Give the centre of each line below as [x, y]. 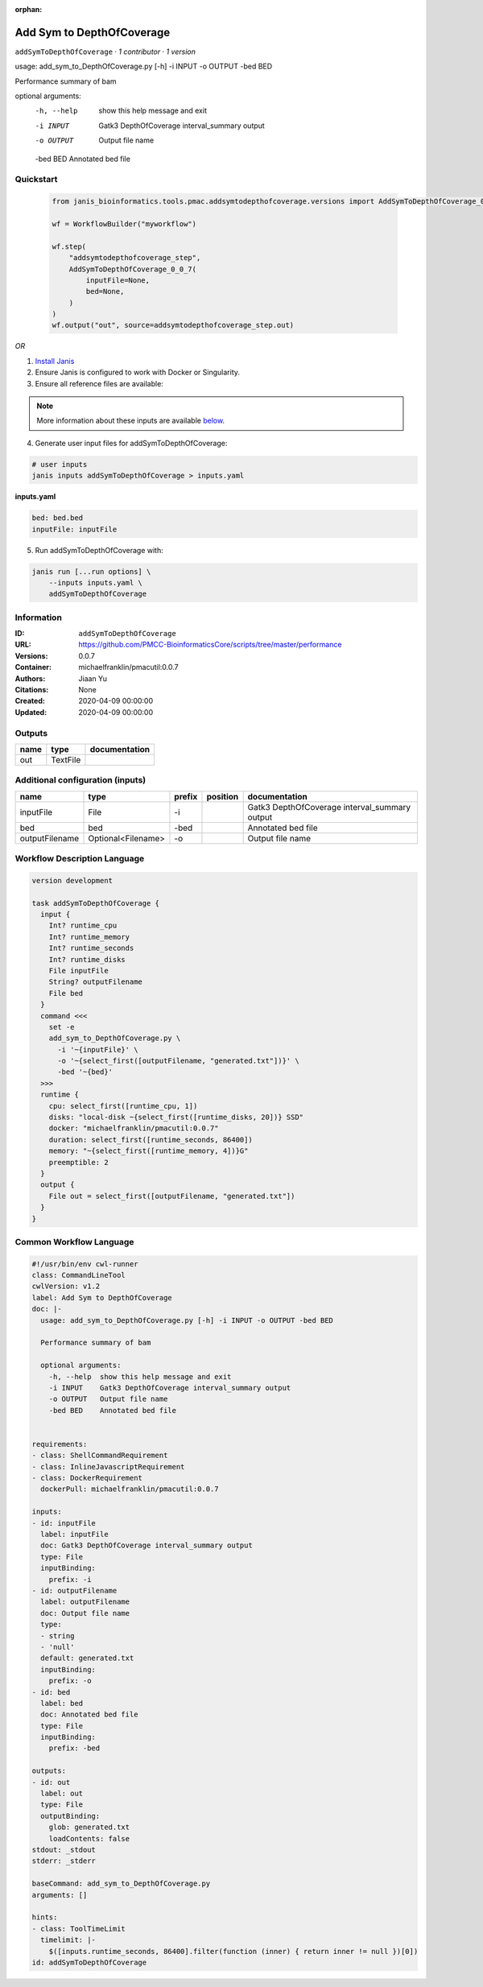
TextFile [66, 759]
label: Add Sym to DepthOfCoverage [102, 1297]
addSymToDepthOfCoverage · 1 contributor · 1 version [105, 52]
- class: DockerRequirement [87, 1478]
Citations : [32, 689]
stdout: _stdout [64, 1849]
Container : [33, 667]
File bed [66, 993]
